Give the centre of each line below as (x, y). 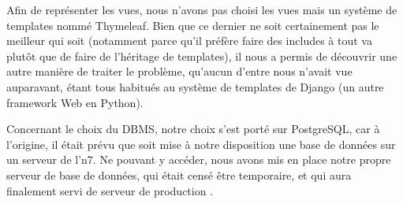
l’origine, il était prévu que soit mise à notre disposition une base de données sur (201, 144)
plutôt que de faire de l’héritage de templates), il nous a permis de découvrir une (202, 56)
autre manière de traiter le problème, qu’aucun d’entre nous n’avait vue (179, 71)
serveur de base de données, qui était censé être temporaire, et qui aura (179, 174)
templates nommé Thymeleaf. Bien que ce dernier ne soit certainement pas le (193, 25)
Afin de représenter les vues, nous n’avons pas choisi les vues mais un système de (202, 9)
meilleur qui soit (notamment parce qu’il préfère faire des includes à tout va (189, 41)
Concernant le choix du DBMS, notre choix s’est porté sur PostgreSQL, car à (193, 129)
